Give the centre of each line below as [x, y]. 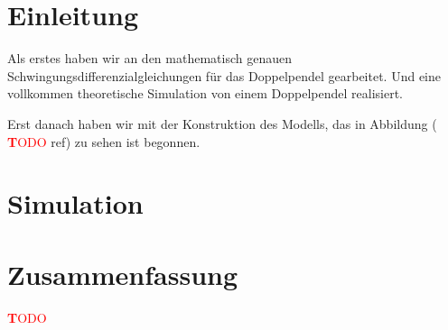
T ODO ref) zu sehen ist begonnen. [104, 141]
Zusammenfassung [123, 274]
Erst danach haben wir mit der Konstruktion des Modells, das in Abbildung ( [222, 123]
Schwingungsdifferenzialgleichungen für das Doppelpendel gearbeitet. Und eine [224, 75]
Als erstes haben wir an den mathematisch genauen [149, 58]
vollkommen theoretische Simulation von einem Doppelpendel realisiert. [205, 93]
